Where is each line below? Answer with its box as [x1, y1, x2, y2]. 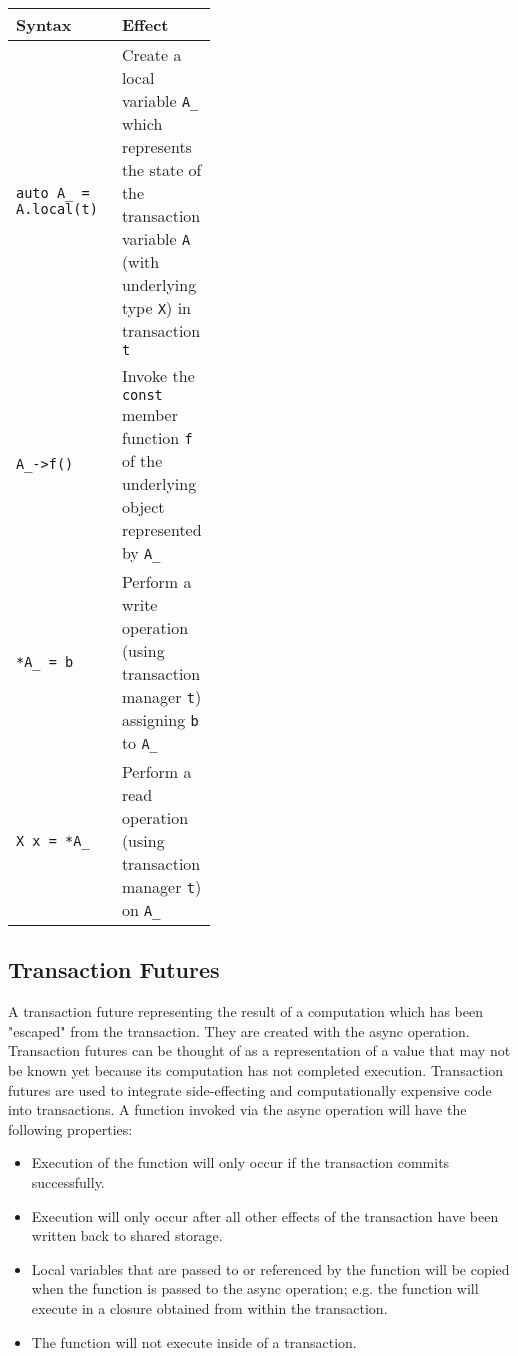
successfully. [31, 1171, 105, 1192]
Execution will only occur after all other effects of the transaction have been [31, 1205, 499, 1226]
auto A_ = [16, 184, 90, 201]
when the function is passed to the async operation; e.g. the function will [31, 1278, 479, 1299]
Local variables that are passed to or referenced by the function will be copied [31, 1258, 510, 1279]
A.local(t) [16, 200, 98, 217]
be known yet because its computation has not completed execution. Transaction [8, 1059, 503, 1080]
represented [121, 518, 202, 541]
